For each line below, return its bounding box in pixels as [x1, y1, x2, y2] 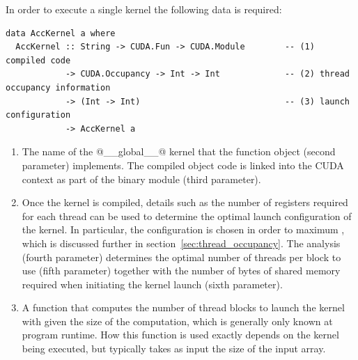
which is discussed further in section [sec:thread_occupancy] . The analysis [22, 235, 341, 250]
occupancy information [6, 82, 111, 93]
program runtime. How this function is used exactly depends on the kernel [22, 327, 339, 342]
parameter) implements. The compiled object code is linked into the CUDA [22, 157, 344, 172]
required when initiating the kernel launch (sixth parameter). [22, 276, 283, 291]
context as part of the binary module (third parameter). [22, 171, 261, 186]
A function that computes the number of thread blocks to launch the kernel [22, 300, 345, 315]
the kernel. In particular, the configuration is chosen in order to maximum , [22, 222, 345, 237]
